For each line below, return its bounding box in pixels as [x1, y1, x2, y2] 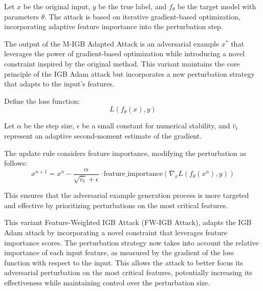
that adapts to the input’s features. [4, 78, 115, 89]
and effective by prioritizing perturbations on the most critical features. [4, 199, 228, 210]
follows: [4, 158, 28, 168]
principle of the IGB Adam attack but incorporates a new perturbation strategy [4, 68, 255, 79]
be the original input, [23, 1, 91, 11]
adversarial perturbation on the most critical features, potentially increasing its [4, 267, 252, 278]
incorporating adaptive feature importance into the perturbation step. [4, 21, 223, 32]
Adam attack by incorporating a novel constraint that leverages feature [4, 227, 227, 237]
